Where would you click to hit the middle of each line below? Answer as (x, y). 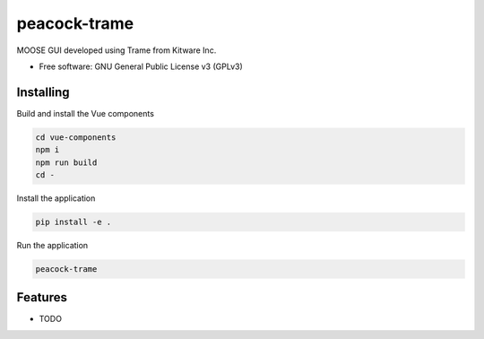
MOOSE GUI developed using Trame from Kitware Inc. (117, 50)
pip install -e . (73, 222)
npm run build (66, 162)
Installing (43, 92)
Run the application (52, 245)
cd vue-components (76, 137)
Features (42, 297)
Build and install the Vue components (85, 113)
